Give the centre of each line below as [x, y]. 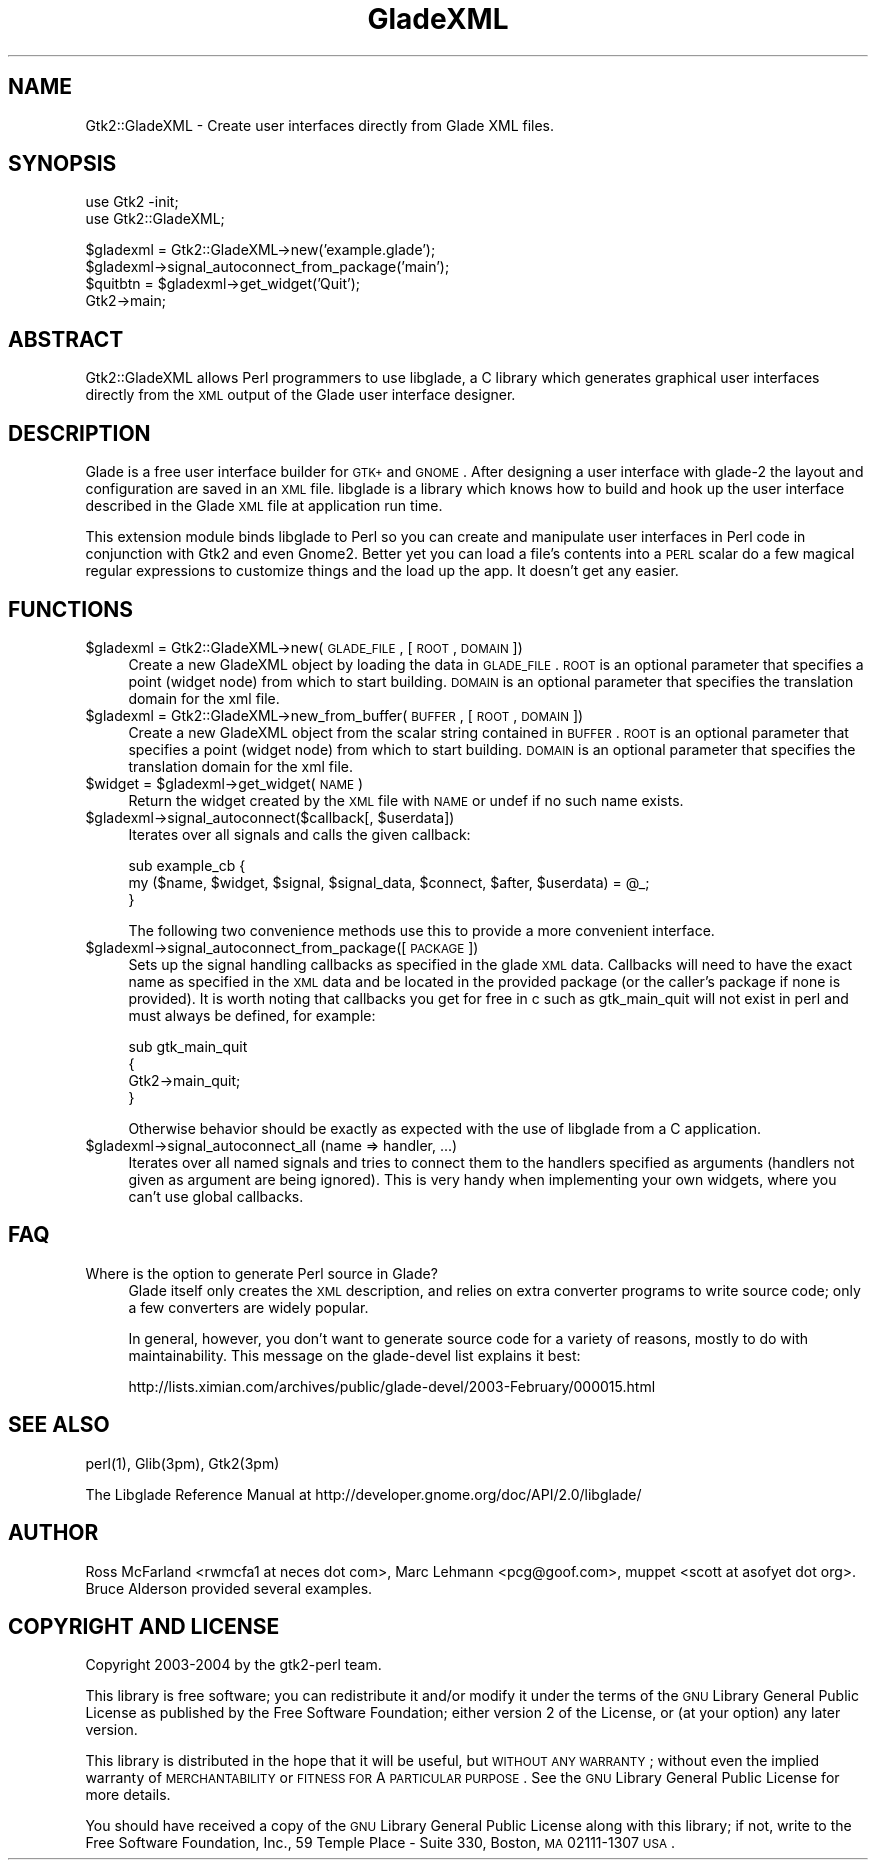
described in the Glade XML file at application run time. [264, 506]
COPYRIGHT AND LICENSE [144, 1626]
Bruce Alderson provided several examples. [229, 1588]
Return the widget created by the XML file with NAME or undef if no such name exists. [406, 800]
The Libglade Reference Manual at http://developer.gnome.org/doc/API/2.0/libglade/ [363, 1494]
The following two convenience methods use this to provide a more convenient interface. [421, 930]
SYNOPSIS [62, 164]
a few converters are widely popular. [248, 1307]
